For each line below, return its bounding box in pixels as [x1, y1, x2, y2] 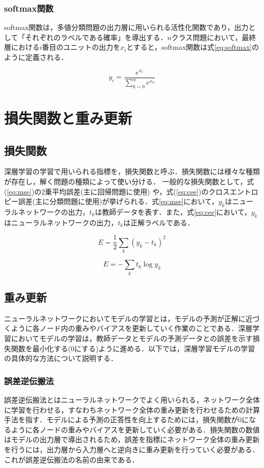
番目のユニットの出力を [42, 42, 120, 52]
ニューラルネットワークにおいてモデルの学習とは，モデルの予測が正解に [4, 313, 246, 323]
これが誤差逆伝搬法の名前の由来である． [4, 454, 139, 464]
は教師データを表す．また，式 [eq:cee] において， [94, 207, 251, 217]
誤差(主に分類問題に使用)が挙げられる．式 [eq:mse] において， [18, 196, 219, 207]
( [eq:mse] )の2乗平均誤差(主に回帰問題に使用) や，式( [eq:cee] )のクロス [4, 186, 230, 196]
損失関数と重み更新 [4, 108, 133, 128]
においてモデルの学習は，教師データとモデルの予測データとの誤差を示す [11, 332, 253, 343]
